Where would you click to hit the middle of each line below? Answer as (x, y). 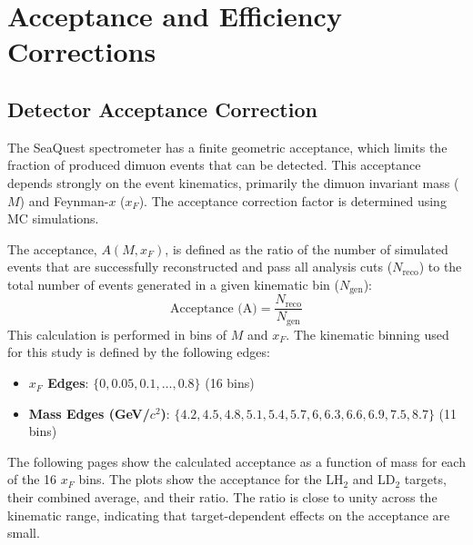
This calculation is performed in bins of (117, 334)
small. (24, 533)
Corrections (82, 51)
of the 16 (32, 479)
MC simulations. (53, 218)
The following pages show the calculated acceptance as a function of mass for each (236, 461)
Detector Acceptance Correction (162, 109)
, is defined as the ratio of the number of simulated (307, 248)
